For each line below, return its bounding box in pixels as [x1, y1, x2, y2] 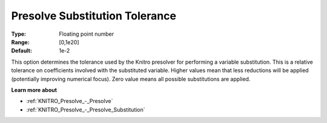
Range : [11, 38, 30, 45]
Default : [11, 47, 33, 55]
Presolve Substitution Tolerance [11, 9, 177, 22]
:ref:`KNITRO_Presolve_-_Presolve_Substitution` [26, 106, 145, 113]
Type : [11, 30, 27, 38]
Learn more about [11, 86, 58, 93]
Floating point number [59, 30, 114, 38]
